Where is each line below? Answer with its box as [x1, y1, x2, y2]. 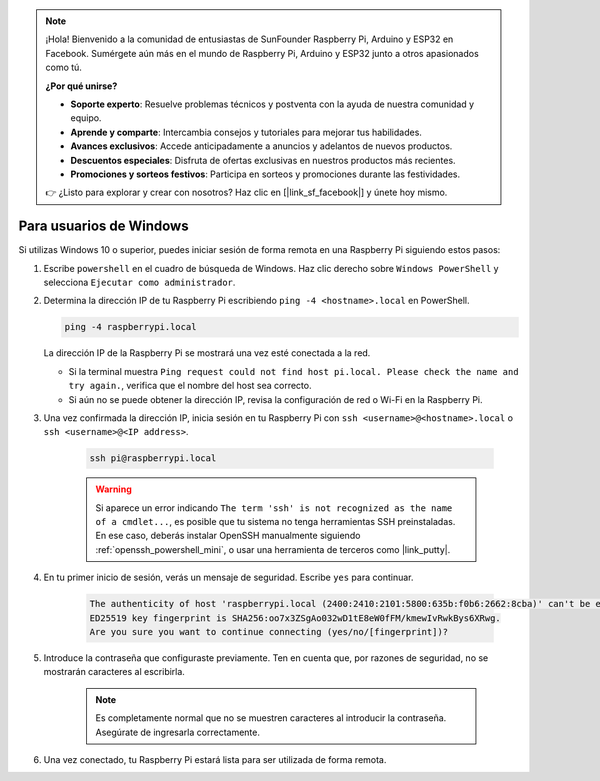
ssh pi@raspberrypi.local [89, 453, 217, 464]
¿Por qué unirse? [45, 80, 118, 92]
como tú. [45, 61, 82, 74]
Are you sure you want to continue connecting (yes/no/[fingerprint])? [89, 626, 449, 637]
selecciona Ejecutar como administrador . [43, 276, 236, 288]
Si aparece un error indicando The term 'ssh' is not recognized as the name [95, 501, 453, 514]
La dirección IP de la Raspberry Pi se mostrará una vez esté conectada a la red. [43, 347, 371, 359]
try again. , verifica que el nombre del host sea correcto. [68, 380, 312, 392]
